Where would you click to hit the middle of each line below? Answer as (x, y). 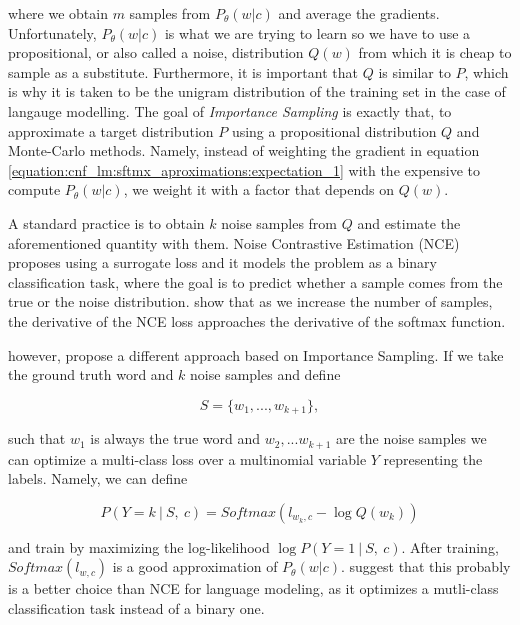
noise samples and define (265, 374)
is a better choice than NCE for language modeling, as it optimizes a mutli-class (253, 588)
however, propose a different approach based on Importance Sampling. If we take (256, 354)
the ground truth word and (91, 374)
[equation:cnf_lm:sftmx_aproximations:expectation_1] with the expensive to (244, 169)
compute (34, 189)
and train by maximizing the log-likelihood (139, 546)
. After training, (450, 546)
